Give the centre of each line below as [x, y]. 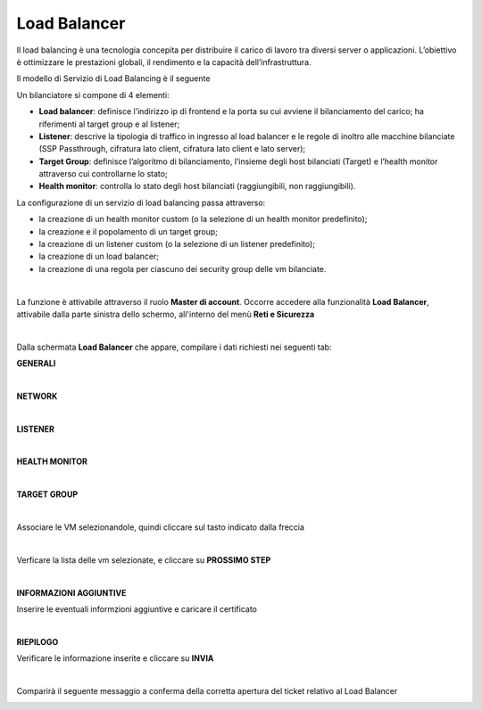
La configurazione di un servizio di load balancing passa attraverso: [141, 202]
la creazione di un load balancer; [99, 256]
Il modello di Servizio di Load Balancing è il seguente [113, 78]
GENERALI [36, 363]
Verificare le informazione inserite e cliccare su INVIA [115, 658]
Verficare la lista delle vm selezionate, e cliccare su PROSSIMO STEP [144, 560]
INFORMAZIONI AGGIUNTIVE [71, 592]
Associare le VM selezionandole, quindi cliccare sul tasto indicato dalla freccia [161, 527]
